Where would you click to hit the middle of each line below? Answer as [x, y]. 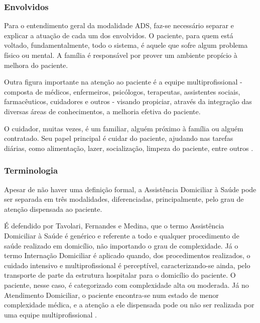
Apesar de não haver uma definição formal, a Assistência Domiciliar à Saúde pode [130, 189]
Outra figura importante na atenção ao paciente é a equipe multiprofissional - [123, 82]
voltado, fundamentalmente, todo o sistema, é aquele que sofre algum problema [126, 45]
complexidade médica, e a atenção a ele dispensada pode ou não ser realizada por [129, 305]
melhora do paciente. [36, 65]
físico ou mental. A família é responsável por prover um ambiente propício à [121, 55]
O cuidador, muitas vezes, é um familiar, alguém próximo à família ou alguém [124, 128]
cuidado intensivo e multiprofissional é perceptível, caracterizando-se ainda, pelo [127, 265]
